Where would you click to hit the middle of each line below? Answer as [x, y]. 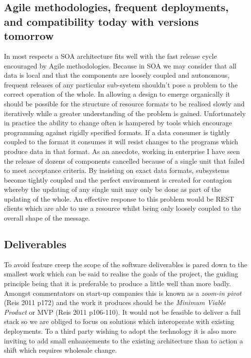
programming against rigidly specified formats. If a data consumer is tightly [117, 132]
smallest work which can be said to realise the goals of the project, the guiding [121, 274]
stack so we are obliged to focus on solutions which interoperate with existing [119, 321]
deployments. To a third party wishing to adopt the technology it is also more [120, 331]
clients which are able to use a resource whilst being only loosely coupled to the [123, 208]
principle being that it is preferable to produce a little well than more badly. [117, 283]
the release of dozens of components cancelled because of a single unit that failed [124, 161]
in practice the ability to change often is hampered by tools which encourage [118, 123]
